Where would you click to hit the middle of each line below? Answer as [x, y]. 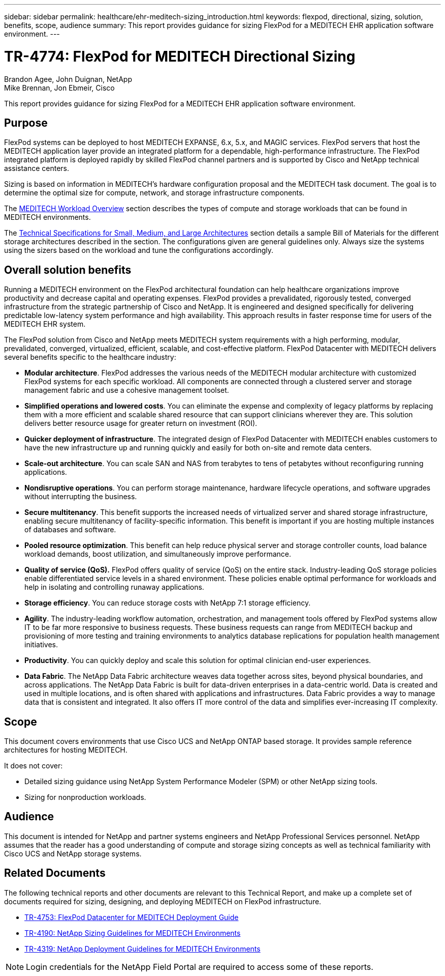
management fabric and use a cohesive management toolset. [127, 390]
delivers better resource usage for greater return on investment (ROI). [141, 423]
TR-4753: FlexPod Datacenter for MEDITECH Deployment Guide [132, 917]
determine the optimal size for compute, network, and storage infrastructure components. [154, 193]
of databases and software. [70, 530]
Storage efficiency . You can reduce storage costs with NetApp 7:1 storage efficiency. [168, 603]
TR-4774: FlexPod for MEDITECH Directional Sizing [180, 56]
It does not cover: [34, 766]
